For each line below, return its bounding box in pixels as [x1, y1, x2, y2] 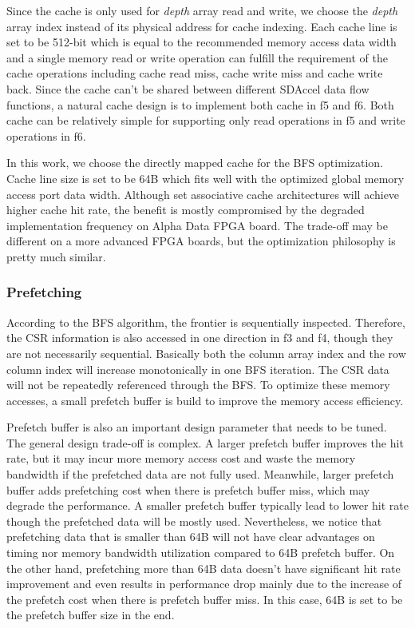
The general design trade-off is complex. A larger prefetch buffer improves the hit [6, 434, 404, 451]
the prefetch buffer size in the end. [6, 606, 175, 623]
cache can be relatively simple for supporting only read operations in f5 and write [6, 112, 405, 129]
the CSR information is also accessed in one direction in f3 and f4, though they [6, 329, 393, 346]
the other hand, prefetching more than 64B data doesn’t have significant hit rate [6, 559, 401, 576]
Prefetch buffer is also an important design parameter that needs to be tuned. [6, 419, 387, 435]
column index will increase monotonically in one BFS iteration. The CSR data [6, 360, 389, 377]
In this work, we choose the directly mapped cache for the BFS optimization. [6, 154, 383, 171]
